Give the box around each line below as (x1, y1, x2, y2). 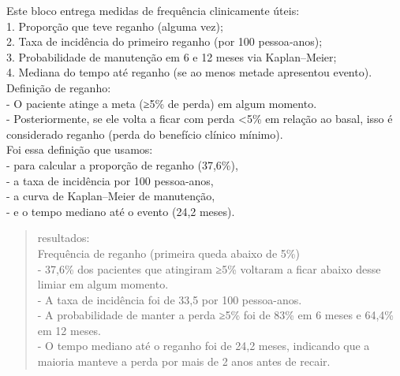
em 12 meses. (37, 322, 102, 338)
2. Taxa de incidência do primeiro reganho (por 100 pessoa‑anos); (6, 33, 323, 50)
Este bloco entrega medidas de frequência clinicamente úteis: (6, 2, 300, 18)
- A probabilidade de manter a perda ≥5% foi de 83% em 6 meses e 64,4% (37, 307, 394, 323)
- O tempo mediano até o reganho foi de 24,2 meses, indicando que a (37, 337, 370, 354)
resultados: (37, 229, 90, 246)
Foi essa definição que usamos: (6, 141, 153, 158)
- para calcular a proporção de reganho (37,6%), (6, 156, 238, 173)
